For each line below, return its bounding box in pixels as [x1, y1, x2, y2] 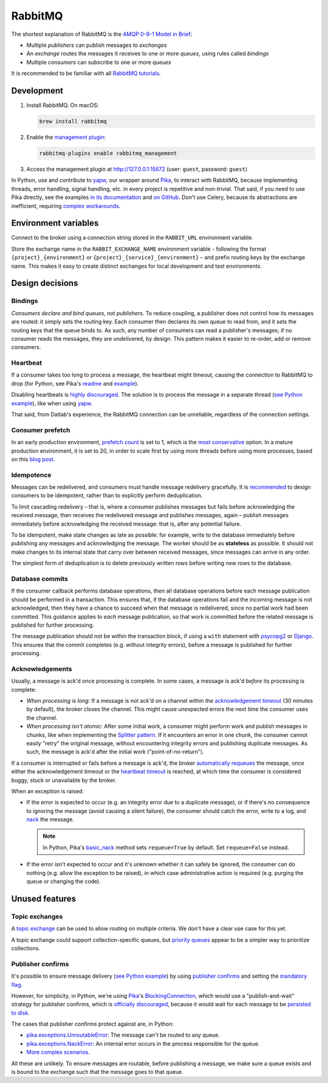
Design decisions [11, 278, 78, 288]
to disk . [11, 1009, 30, 1016]
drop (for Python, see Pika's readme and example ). [11, 380, 139, 387]
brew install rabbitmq [39, 118, 107, 125]
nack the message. [26, 816, 74, 823]
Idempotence [11, 470, 52, 479]
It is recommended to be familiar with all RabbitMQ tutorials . [11, 70, 161, 77]
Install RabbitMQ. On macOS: [26, 102, 100, 109]
